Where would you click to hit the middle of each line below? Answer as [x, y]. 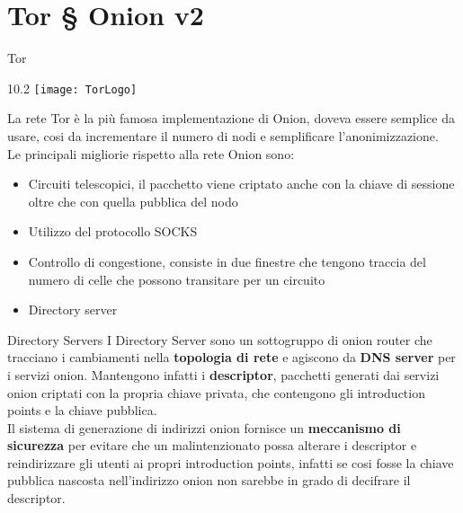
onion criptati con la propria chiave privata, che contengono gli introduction [216, 392]
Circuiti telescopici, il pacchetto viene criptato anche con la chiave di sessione [241, 184]
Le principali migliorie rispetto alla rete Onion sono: [151, 153]
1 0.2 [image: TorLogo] [72, 88]
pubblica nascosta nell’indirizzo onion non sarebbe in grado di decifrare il [209, 480]
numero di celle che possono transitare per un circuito [177, 279]
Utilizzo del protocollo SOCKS [113, 231]
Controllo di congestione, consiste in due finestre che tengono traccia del [227, 261]
